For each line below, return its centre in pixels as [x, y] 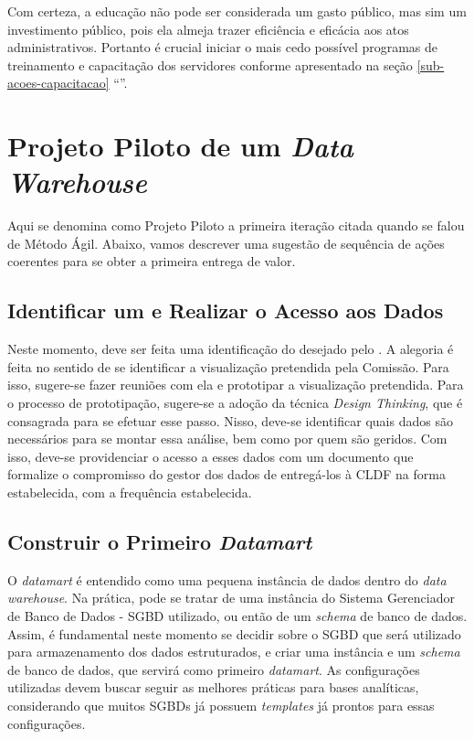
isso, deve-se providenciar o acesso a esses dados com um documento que [211, 456]
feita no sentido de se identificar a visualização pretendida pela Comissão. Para [228, 366]
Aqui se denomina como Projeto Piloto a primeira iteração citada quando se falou [236, 225]
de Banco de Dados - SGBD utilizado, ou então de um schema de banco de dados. [237, 616]
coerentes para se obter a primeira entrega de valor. [152, 261]
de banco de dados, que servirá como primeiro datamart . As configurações [214, 669]
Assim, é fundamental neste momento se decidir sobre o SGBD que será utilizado [234, 633]
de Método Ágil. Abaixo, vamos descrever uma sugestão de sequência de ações [226, 243]
